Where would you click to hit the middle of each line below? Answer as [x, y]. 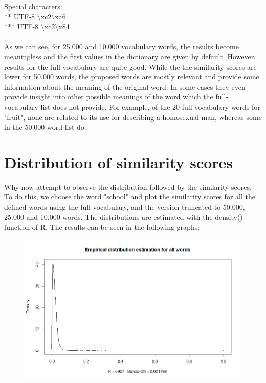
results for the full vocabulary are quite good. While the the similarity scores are [130, 66]
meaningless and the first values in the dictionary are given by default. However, [130, 56]
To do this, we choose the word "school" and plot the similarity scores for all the [130, 197]
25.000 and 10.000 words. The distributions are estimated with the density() [124, 217]
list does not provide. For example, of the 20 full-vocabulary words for [150, 106]
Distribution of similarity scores [119, 162]
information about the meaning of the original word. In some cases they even [125, 86]
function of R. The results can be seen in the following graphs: [102, 227]
